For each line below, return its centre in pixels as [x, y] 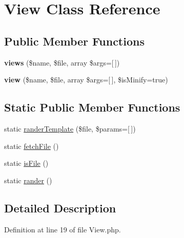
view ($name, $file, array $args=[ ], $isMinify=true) [86, 80]
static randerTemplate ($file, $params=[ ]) [70, 128]
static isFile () [26, 163]
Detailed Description [60, 208]
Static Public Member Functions [92, 107]
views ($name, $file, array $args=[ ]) [62, 62]
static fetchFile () [32, 146]
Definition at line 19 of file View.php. [63, 229]
